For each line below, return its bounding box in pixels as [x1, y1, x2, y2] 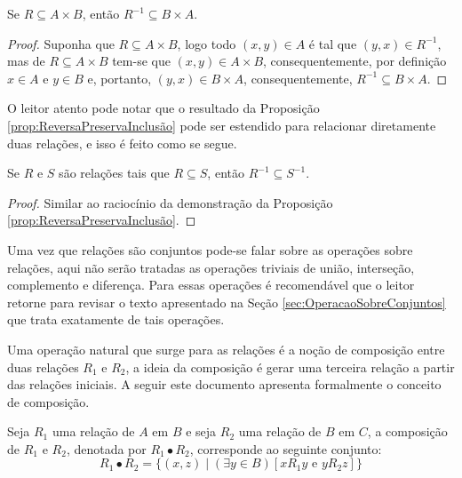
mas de [7, 52, 45, 70]
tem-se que [112, 52, 171, 70]
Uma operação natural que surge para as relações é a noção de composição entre [7, 339, 445, 358]
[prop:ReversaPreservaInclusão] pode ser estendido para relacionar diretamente [7, 116, 436, 134]
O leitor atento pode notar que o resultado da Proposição [7, 99, 320, 117]
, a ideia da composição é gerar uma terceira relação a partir [125, 357, 455, 376]
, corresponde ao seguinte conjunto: [189, 439, 382, 458]
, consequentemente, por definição [263, 52, 447, 70]
